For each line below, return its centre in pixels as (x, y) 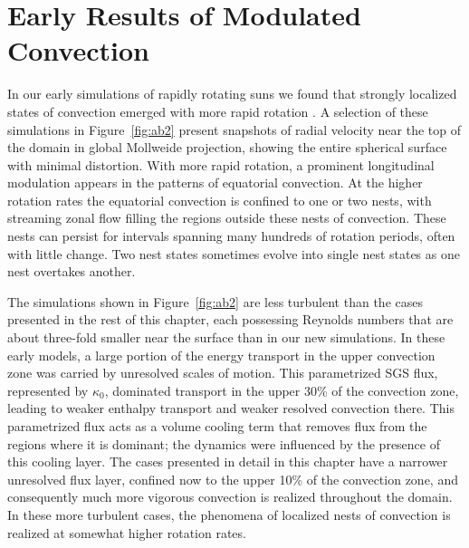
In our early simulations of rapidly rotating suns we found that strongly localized (232, 94)
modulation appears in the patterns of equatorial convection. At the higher (215, 183)
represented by (48, 390)
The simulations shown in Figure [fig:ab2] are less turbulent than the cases (215, 301)
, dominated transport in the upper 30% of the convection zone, (282, 390)
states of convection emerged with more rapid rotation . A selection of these (218, 111)
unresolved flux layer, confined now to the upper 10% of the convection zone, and (233, 479)
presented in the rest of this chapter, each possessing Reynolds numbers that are (230, 319)
